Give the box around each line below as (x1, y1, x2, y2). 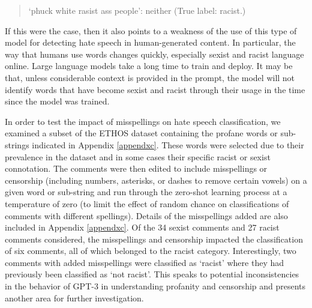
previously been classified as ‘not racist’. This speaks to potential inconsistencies (5, 268, 299, 280)
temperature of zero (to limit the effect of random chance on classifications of (5, 197, 289, 210)
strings (5, 138, 29, 151)
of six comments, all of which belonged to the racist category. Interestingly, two (5, 244, 296, 257)
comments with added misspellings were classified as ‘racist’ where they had (5, 256, 284, 268)
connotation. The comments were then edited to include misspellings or (5, 162, 268, 175)
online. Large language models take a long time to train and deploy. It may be (5, 59, 293, 72)
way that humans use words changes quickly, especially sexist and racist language (5, 47, 304, 60)
